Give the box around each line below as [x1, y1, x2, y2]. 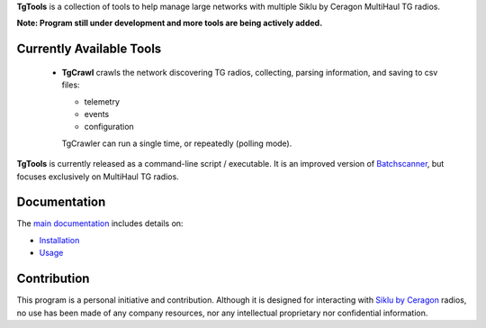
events [84, 108, 110, 119]
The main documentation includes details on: [16, 218, 184, 229]
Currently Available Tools [16, 41, 162, 57]
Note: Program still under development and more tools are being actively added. [16, 18, 323, 29]
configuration [84, 122, 134, 132]
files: [61, 79, 80, 90]
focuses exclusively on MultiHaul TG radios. [16, 171, 179, 182]
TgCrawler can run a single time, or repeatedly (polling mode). [61, 138, 292, 149]
